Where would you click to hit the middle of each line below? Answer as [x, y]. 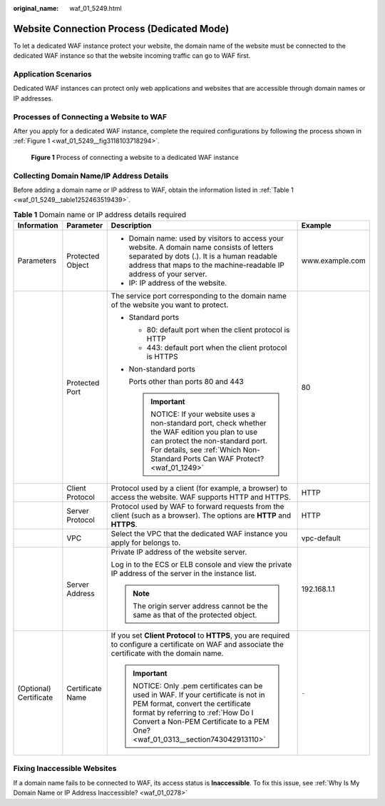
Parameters [37, 261]
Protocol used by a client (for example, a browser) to [199, 488]
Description [131, 226]
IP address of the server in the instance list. [184, 573]
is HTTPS [162, 357]
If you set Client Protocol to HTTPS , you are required [200, 635]
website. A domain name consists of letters [201, 248]
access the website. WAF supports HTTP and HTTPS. [201, 498]
